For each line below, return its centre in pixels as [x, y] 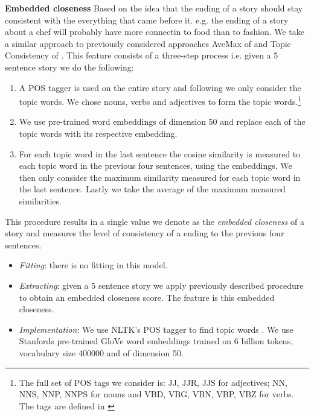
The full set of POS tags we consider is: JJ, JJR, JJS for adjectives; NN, [153, 382]
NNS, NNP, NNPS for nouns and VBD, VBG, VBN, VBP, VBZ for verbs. [156, 394]
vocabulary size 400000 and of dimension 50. [101, 352]
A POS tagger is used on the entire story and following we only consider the [160, 87]
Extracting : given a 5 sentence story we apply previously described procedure [161, 285]
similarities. [40, 200]
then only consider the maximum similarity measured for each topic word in [160, 177]
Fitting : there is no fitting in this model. [93, 265]
